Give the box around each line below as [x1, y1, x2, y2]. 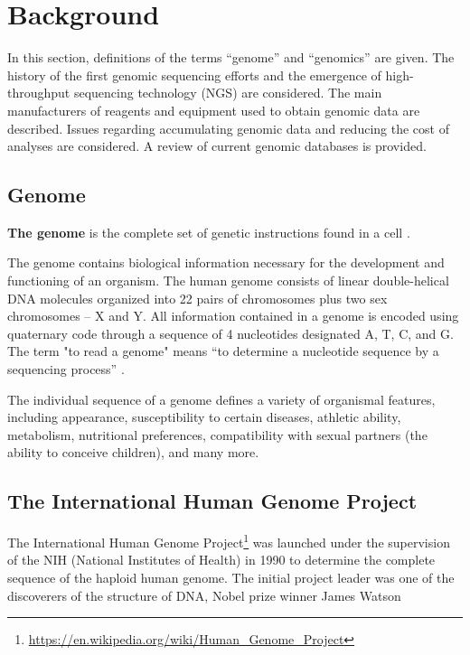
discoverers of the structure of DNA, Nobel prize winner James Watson [7, 585, 401, 604]
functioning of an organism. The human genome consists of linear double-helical [7, 271, 449, 290]
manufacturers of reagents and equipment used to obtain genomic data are [7, 100, 420, 119]
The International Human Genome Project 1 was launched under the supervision [7, 530, 450, 551]
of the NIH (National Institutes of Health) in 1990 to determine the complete [7, 550, 436, 569]
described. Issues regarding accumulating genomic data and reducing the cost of [7, 118, 449, 137]
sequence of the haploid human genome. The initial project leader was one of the [7, 568, 455, 587]
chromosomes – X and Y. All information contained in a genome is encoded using [7, 306, 459, 325]
